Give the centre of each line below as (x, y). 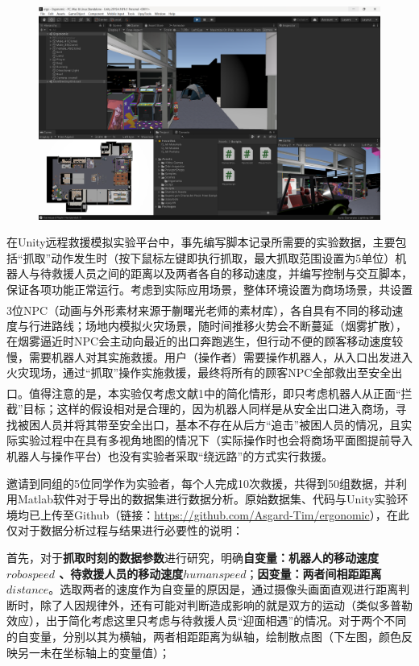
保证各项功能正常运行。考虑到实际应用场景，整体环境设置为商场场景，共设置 (209, 289)
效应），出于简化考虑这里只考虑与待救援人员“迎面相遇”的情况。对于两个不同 (207, 620)
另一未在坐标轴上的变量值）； (93, 652)
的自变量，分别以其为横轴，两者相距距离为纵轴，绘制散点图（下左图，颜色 (204, 636)
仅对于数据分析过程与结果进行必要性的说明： (125, 530)
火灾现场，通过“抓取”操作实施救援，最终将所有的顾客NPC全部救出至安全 (199, 372)
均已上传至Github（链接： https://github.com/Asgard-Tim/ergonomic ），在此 (213, 514)
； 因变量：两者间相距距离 (314, 573)
